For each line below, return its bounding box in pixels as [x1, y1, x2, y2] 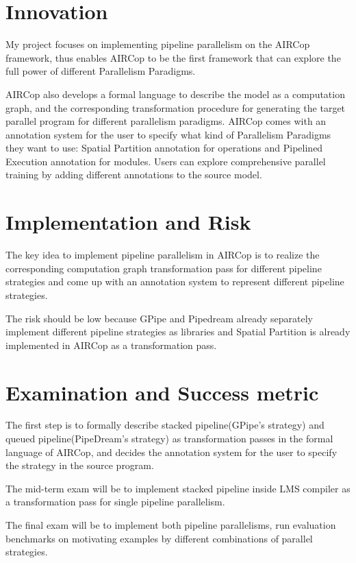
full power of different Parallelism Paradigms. [5, 64, 196, 78]
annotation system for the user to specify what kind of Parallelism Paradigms [5, 127, 331, 141]
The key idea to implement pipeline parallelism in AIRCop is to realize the [5, 248, 320, 262]
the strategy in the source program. [5, 458, 154, 472]
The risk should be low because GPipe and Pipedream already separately [5, 311, 313, 325]
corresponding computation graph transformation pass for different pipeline [5, 261, 322, 275]
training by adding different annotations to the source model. [5, 167, 262, 182]
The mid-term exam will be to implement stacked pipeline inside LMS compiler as [5, 481, 351, 495]
